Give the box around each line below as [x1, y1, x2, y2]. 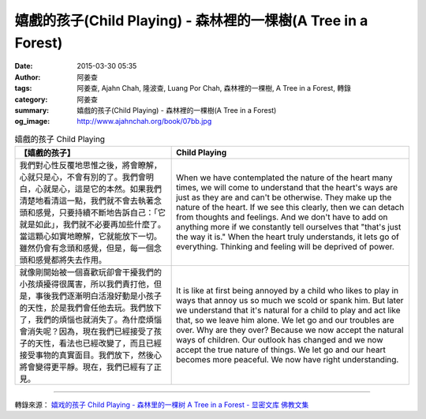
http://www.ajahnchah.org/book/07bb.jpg [77, 117, 212, 126]
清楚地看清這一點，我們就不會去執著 [19, 196, 154, 207]
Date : [14, 62, 33, 71]
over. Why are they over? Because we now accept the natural [176, 324, 404, 335]
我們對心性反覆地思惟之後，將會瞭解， [19, 160, 162, 171]
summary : [14, 105, 50, 114]
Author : [14, 72, 41, 82]
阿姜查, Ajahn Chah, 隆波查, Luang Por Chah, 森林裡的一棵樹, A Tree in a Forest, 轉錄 [77, 84, 351, 93]
